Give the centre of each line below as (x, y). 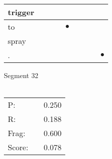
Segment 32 (21, 75)
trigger (21, 12)
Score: (18, 147)
